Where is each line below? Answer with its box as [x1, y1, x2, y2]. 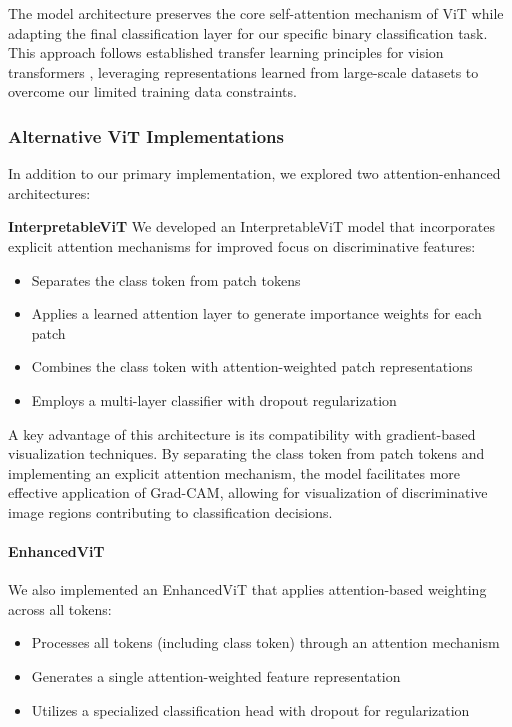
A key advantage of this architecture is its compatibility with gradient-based [8, 423, 476, 444]
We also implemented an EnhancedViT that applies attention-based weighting [8, 579, 487, 600]
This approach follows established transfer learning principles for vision [8, 42, 444, 63]
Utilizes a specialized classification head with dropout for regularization [31, 699, 470, 720]
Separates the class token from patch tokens [31, 269, 301, 290]
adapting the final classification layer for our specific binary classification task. [8, 22, 488, 43]
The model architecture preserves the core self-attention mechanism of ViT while [8, 3, 504, 23]
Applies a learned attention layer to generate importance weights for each [31, 303, 482, 324]
